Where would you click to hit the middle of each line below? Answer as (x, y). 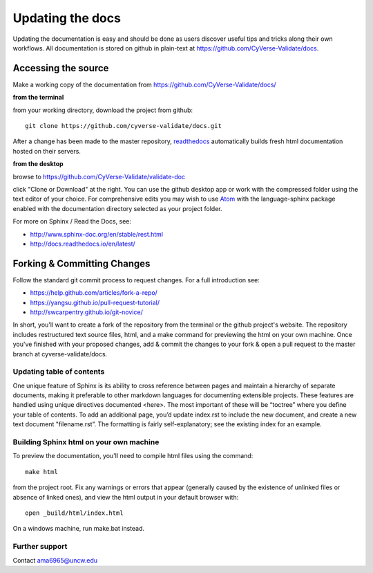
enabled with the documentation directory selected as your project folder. (117, 208)
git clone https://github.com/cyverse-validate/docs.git (124, 126)
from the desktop (38, 164)
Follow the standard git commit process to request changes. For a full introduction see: (136, 280)
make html (41, 472)
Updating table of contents (59, 372)
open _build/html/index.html (74, 513)
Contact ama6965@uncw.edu (55, 560)
